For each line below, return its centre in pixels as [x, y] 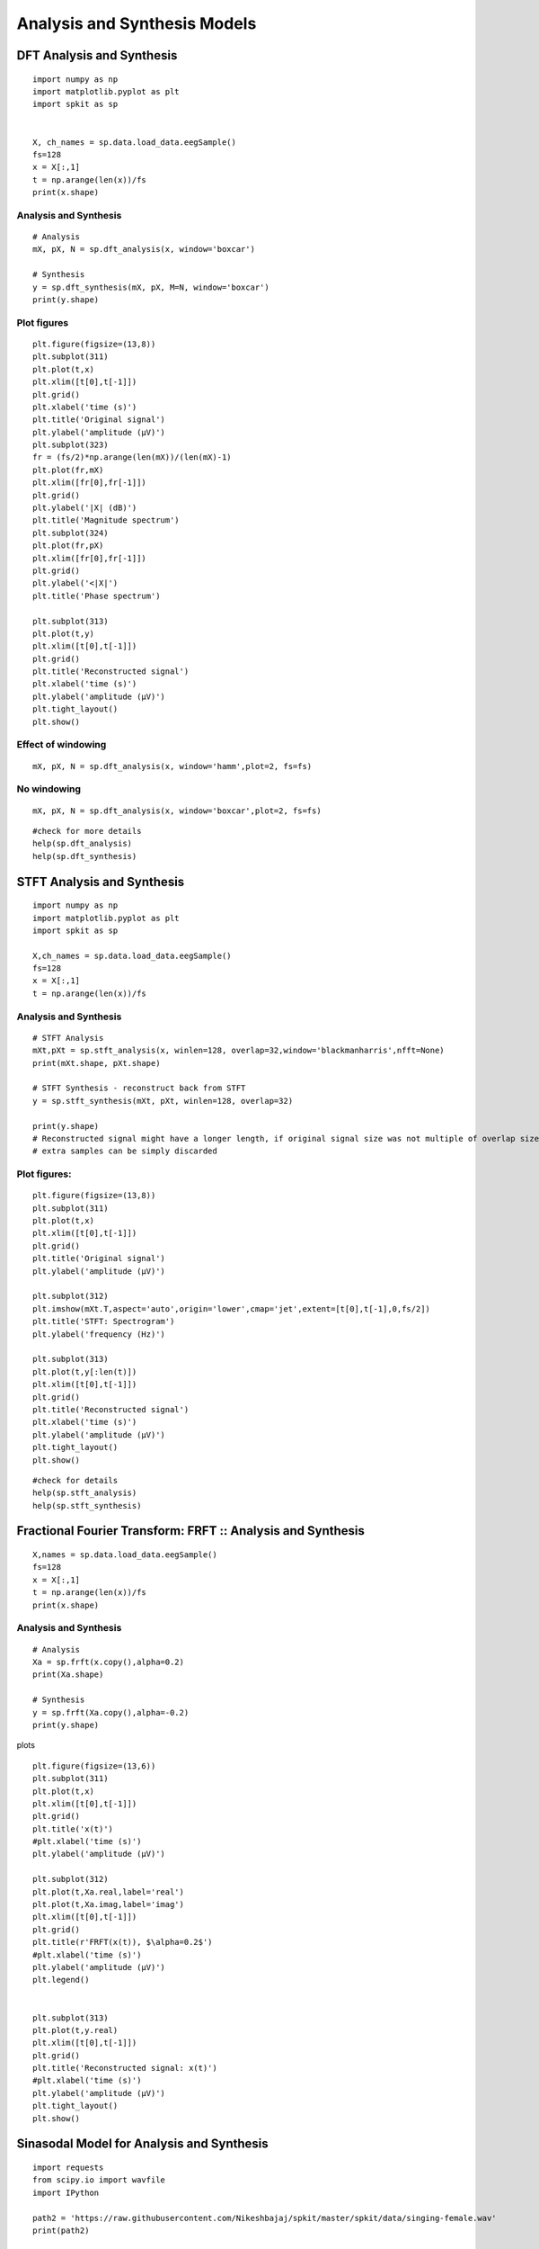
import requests [68, 2168]
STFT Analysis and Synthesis [101, 882]
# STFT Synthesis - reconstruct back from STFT [139, 1088]
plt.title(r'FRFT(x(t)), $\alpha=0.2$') [123, 1942]
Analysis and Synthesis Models [137, 23]
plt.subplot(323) [71, 445]
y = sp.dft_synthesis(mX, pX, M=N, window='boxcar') [151, 287]
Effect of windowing [62, 745]
